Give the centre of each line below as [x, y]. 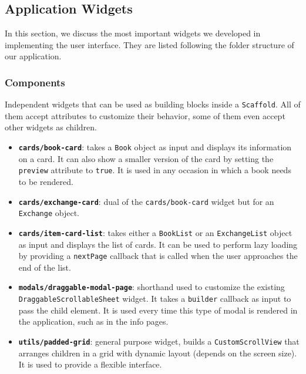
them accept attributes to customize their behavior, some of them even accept [145, 115]
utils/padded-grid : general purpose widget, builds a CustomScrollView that [159, 341]
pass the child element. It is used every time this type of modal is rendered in [158, 310]
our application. [33, 56]
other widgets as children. [51, 127]
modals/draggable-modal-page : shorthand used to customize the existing [152, 287]
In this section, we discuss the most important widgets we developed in [133, 33]
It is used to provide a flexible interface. [90, 364]
